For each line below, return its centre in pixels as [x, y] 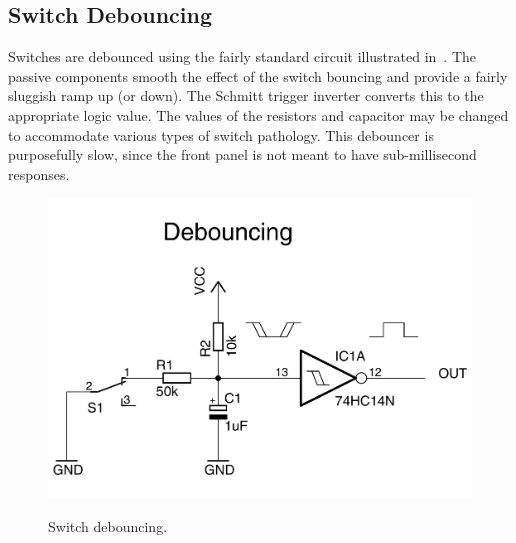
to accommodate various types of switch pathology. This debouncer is [221, 134]
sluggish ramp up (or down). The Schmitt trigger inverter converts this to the [246, 95]
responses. [39, 173]
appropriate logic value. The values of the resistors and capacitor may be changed [258, 114]
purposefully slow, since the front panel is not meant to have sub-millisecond [242, 154]
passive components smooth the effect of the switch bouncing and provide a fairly [258, 75]
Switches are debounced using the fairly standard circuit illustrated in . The [242, 56]
